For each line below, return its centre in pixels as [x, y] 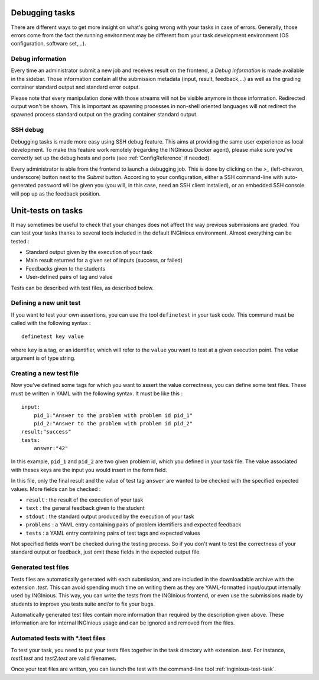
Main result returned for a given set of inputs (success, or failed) [104, 261]
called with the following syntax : [51, 323]
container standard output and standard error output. [75, 87]
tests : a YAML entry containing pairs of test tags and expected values [113, 533]
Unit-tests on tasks [47, 211]
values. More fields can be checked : [56, 489]
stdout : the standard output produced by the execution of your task [110, 516]
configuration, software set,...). [48, 44]
